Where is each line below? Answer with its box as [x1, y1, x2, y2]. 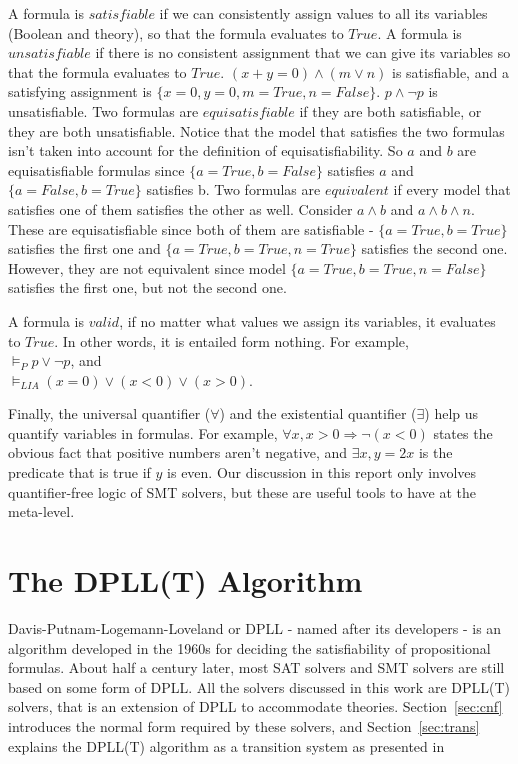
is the [418, 442, 453, 463]
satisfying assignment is [8, 81, 152, 102]
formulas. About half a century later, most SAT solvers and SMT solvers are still [8, 657, 505, 678]
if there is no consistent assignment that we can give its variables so [95, 42, 511, 63]
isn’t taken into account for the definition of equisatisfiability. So [8, 140, 403, 161]
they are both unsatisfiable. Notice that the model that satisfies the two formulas [8, 120, 505, 141]
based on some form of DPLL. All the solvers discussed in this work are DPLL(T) [8, 676, 511, 697]
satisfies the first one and [8, 238, 161, 259]
